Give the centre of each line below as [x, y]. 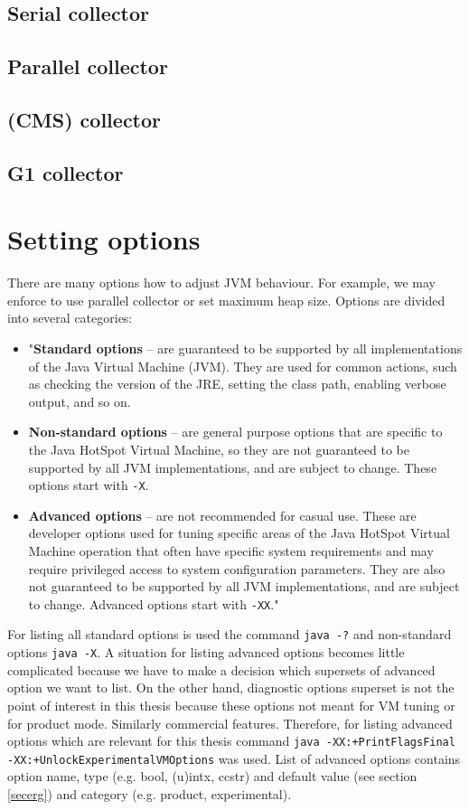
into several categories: [70, 318]
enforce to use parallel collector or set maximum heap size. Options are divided [226, 300]
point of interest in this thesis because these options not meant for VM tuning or [231, 705]
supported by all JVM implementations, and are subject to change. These [233, 467]
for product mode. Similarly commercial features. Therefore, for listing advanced [230, 723]
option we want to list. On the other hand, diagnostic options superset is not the [231, 688]
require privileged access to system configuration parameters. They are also [237, 568]
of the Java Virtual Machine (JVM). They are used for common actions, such [243, 366]
